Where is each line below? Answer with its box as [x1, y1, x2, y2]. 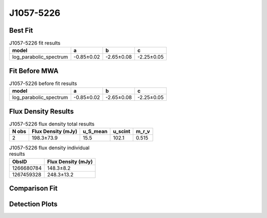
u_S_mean [83, 128, 108, 135]
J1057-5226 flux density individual [9, 144, 90, 151]
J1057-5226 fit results [9, 40, 61, 46]
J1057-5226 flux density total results [9, 121, 95, 128]
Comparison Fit [9, 184, 58, 193]
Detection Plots [9, 200, 58, 209]
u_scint [113, 128, 131, 135]
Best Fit [9, 26, 33, 35]
